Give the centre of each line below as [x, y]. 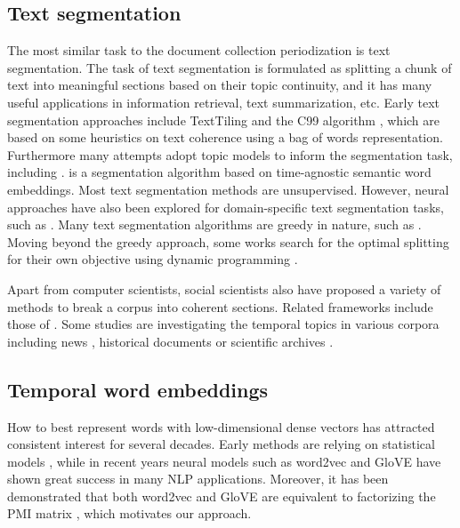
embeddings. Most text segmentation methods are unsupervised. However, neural [228, 189]
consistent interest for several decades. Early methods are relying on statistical [221, 444]
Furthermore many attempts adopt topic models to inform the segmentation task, [230, 154]
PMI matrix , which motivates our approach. [129, 513]
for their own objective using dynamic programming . [153, 259]
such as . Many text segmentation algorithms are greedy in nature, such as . [214, 224]
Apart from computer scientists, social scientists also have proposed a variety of [224, 288]
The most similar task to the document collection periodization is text [199, 50]
